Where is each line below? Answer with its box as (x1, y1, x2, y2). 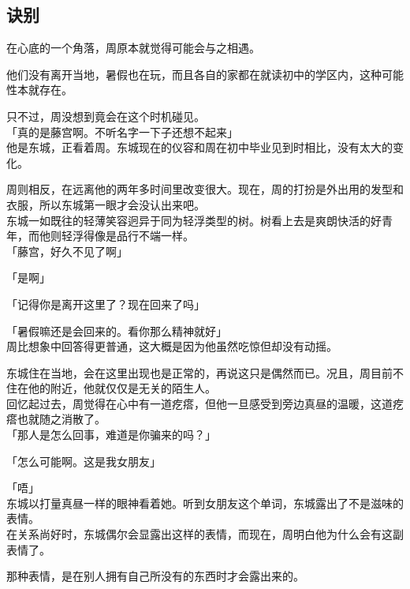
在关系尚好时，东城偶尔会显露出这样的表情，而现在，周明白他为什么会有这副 (6, 526, 404, 542)
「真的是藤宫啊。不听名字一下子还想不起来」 (6, 123, 238, 140)
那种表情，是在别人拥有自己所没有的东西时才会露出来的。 (6, 568, 304, 584)
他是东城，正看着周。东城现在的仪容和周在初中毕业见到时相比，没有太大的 (6, 139, 393, 156)
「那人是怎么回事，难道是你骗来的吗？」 (6, 426, 216, 443)
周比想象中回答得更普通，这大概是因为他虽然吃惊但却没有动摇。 (6, 338, 337, 355)
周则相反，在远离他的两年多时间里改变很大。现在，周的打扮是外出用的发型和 (6, 181, 404, 197)
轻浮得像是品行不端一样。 (61, 227, 194, 244)
